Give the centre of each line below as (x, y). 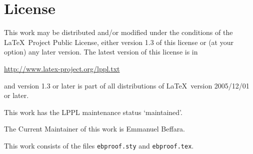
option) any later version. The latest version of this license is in (101, 52)
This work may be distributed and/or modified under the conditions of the (118, 32)
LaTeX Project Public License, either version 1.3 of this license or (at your (119, 42)
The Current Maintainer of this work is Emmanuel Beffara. (95, 129)
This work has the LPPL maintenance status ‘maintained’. (93, 112)
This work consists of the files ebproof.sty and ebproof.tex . (99, 145)
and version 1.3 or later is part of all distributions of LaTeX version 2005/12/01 (127, 85)
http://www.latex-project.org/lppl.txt (62, 68)
